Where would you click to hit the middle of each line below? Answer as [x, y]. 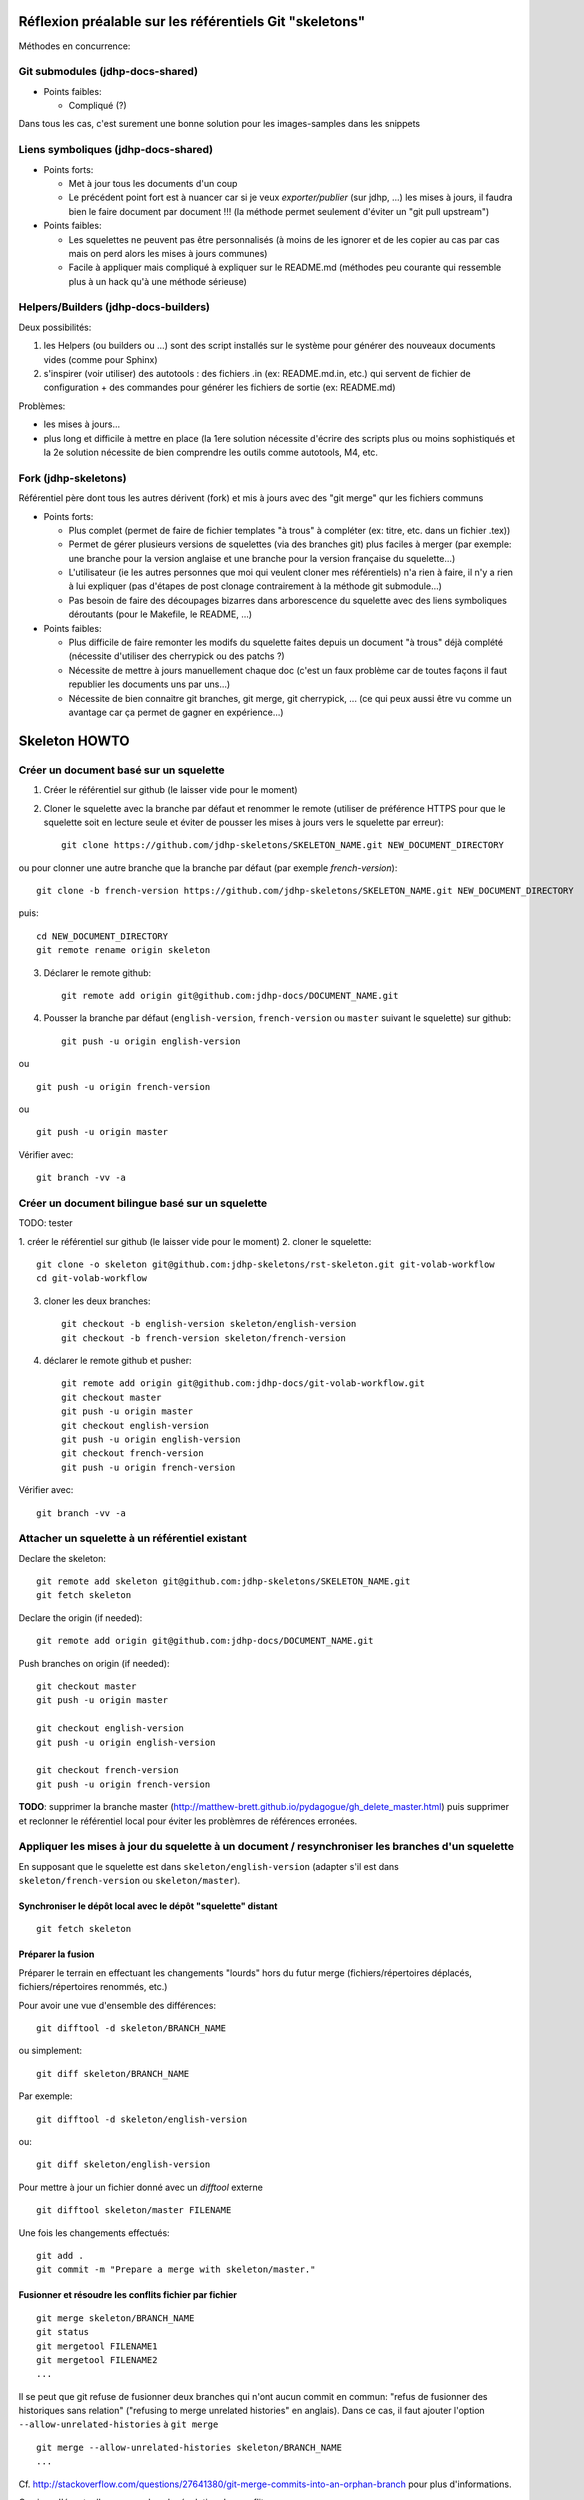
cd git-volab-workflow [92, 1278]
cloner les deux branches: [97, 1301]
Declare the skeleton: [62, 1558]
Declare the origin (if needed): [80, 1617]
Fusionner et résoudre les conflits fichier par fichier [128, 2295]
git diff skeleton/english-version [123, 2164]
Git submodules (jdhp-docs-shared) [108, 72]
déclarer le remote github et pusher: [117, 1361]
